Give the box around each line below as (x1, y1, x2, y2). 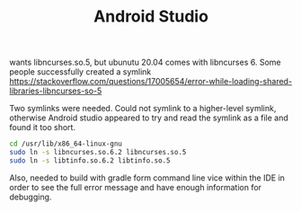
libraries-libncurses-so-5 (9, 85, 102, 96)
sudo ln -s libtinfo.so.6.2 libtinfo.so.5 (9, 155, 171, 165)
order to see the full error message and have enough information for (9, 181, 262, 192)
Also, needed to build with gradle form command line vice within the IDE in (9, 172, 286, 183)
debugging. (9, 191, 52, 202)
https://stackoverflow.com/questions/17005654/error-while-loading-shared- (9, 76, 293, 87)
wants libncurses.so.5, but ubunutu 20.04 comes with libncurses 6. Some (9, 57, 281, 68)
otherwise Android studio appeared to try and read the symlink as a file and (9, 112, 289, 123)
